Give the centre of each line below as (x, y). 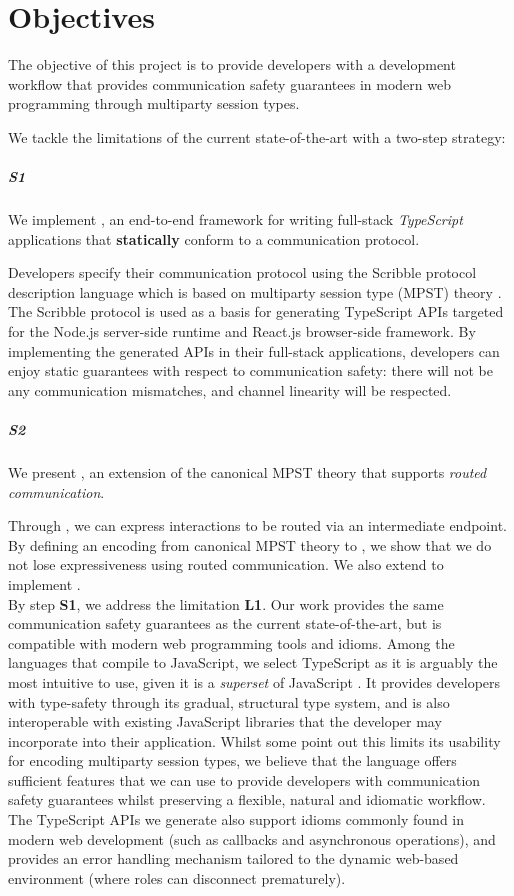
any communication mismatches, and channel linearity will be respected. (230, 389)
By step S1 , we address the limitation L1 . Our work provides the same (226, 603)
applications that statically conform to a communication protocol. (214, 238)
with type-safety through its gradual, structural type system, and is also (229, 701)
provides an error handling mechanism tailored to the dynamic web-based (233, 858)
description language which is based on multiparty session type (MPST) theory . (255, 291)
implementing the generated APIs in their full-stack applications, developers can (254, 350)
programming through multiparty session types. (154, 103)
